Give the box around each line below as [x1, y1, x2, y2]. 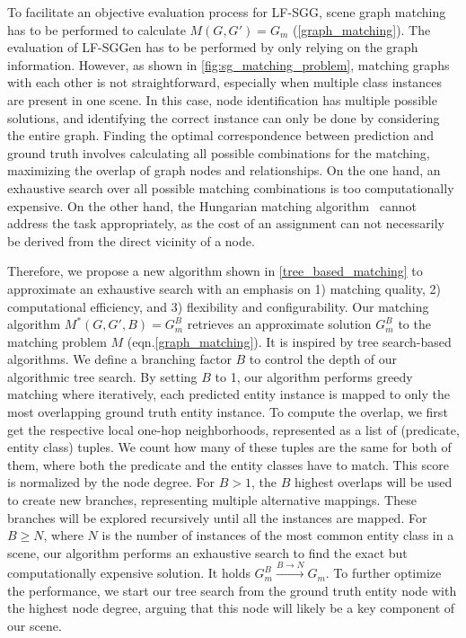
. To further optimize [325, 563, 442, 582]
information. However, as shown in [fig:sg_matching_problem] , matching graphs [7, 55, 450, 74]
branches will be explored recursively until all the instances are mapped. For [7, 508, 427, 527]
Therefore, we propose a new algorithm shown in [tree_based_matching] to [7, 261, 423, 280]
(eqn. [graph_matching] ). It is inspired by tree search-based [127, 332, 452, 350]
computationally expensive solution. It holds [7, 563, 251, 582]
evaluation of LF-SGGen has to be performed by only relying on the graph [7, 38, 418, 57]
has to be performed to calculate [7, 20, 186, 39]
